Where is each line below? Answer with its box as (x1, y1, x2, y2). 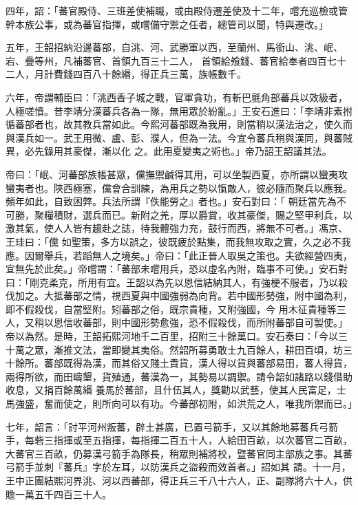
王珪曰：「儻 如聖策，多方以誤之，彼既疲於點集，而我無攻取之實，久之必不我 (6, 234, 351, 248)
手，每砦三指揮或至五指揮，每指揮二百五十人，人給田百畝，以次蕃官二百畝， (6, 433, 352, 447)
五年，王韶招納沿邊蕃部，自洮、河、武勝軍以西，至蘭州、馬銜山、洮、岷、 (6, 40, 343, 54)
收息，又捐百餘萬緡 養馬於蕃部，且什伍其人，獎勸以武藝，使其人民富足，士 (6, 383, 346, 397)
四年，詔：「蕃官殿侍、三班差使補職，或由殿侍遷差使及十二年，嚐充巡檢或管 (6, 3, 348, 17)
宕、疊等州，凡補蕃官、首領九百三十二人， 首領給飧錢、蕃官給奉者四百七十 (6, 53, 346, 67)
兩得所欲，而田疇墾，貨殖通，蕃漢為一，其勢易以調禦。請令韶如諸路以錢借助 (6, 369, 352, 383)
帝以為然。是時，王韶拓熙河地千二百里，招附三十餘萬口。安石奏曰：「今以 (6, 329, 338, 343)
